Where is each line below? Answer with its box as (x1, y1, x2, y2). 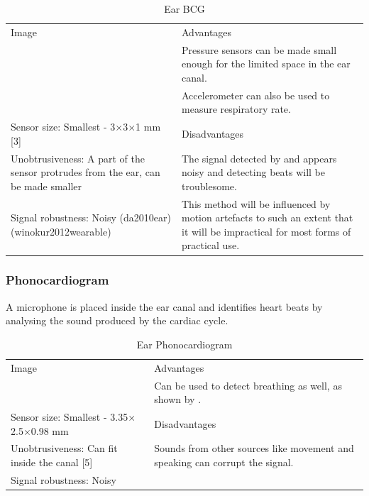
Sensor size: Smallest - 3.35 (11, 409, 128, 424)
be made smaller (11, 178, 82, 193)
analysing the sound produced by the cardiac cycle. (6, 313, 228, 328)
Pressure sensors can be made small (182, 42, 337, 57)
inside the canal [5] (11, 455, 93, 470)
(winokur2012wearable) (11, 224, 111, 238)
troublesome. (182, 178, 237, 193)
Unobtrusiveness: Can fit (11, 441, 118, 456)
